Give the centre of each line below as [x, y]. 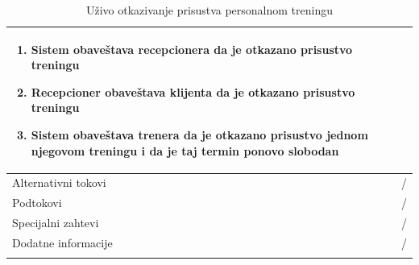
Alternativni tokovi [59, 182]
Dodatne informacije [62, 242]
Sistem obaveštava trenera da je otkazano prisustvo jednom [199, 134]
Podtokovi [37, 203]
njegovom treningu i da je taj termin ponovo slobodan [185, 150]
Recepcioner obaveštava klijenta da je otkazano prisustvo [193, 91]
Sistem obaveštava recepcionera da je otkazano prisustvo [192, 49]
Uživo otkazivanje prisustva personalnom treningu [209, 10]
